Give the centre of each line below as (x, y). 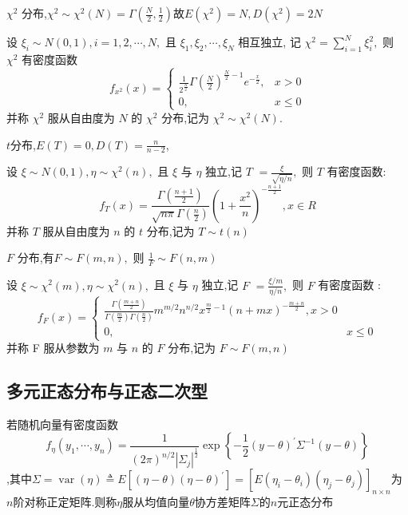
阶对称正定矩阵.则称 (65, 502)
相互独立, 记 (269, 42)
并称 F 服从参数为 (53, 348)
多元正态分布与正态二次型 (107, 391)
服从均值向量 (156, 502)
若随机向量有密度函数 (62, 424)
